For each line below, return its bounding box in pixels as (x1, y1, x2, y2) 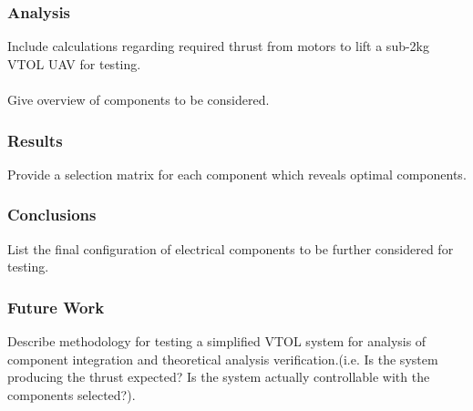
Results (7, 128, 63, 151)
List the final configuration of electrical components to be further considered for (7, 239, 454, 258)
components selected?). (7, 385, 136, 404)
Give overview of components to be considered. (7, 90, 270, 108)
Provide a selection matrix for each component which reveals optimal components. (7, 164, 467, 183)
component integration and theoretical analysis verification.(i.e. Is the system (7, 349, 438, 368)
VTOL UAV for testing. (7, 54, 141, 73)
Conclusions (7, 203, 97, 226)
